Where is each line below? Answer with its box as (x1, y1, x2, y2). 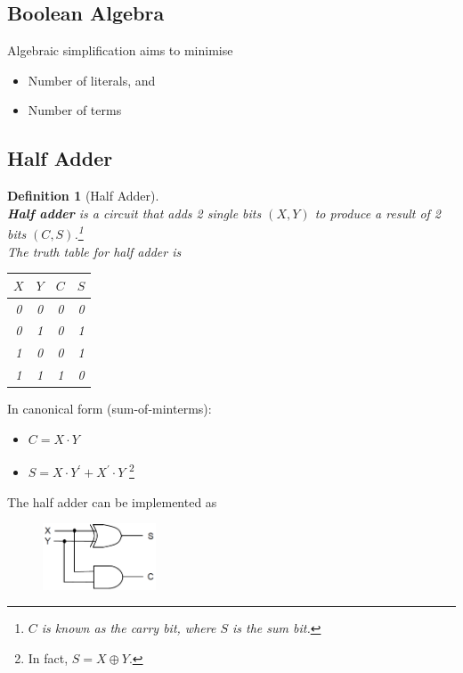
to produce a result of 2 (314, 203, 442, 222)
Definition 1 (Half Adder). (7, 186, 159, 205)
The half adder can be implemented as (7, 492, 217, 511)
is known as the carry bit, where (41, 619, 216, 637)
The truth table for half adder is (7, 242, 182, 260)
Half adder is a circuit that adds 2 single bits (7, 203, 262, 222)
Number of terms (28, 101, 122, 119)
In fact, (28, 649, 69, 668)
